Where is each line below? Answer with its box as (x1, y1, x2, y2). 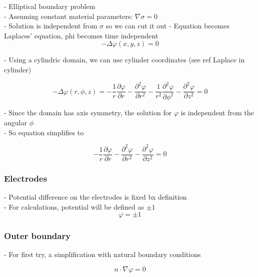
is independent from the (180, 107, 254, 118)
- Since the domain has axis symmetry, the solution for (4, 107, 172, 118)
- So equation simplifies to (4, 127, 84, 137)
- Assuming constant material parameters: (4, 10, 133, 21)
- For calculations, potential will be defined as (4, 201, 144, 212)
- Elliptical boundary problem (4, 1, 95, 11)
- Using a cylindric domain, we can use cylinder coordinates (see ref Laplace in (4, 54, 245, 65)
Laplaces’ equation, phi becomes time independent (4, 30, 158, 40)
